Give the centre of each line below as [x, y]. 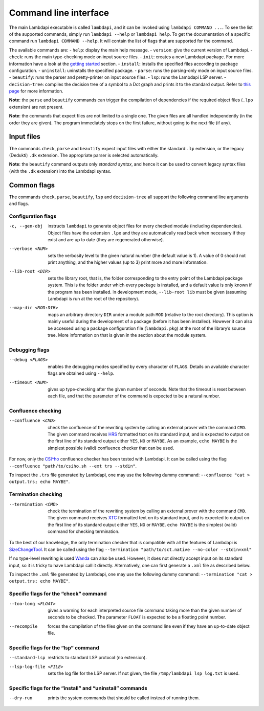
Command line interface [59, 13]
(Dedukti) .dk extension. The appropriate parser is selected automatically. [84, 155]
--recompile [23, 626]
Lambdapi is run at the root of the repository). [93, 299]
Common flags [32, 185]
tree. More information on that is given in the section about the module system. [127, 335]
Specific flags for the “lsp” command [54, 647]
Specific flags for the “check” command [58, 594]
